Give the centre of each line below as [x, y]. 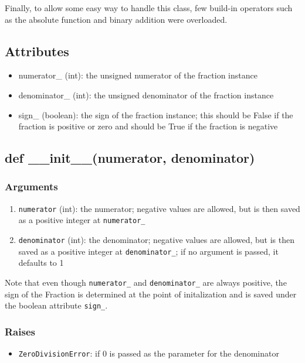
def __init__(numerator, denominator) [130, 158]
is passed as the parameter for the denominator [194, 353]
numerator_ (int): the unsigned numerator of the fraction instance [138, 75]
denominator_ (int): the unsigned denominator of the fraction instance [146, 95]
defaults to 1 [41, 263]
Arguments [31, 186]
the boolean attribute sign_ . [56, 305]
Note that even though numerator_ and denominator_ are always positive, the [146, 282]
